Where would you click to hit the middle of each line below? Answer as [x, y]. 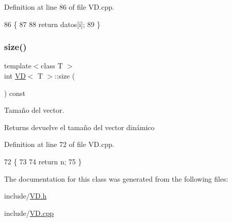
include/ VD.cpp [29, 213]
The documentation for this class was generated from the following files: [116, 178]
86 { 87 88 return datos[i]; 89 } [52, 24]
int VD [15, 76]
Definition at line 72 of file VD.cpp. [59, 144]
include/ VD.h [25, 196]
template [18, 66]
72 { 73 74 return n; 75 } [43, 161]
